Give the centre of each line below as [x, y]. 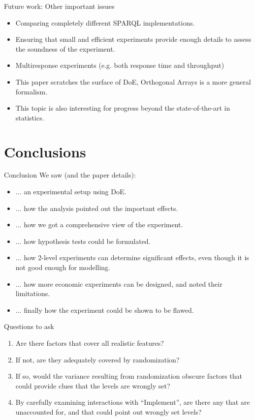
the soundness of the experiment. [65, 48]
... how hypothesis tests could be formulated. [83, 241]
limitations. [33, 293]
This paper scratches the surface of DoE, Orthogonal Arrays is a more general [133, 81]
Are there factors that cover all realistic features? [90, 343]
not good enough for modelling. [63, 267]
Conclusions [45, 151]
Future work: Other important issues [59, 6]
